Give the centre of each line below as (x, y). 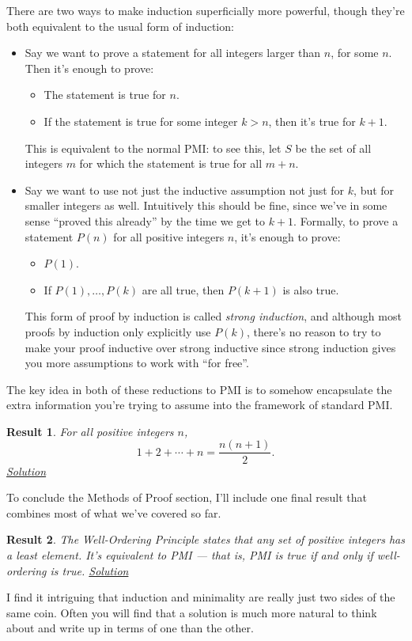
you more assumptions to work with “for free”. (137, 363)
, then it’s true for (312, 121)
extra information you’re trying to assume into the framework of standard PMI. (200, 405)
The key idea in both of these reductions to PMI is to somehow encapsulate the (199, 389)
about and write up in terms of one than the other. (130, 628)
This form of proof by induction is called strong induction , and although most (213, 316)
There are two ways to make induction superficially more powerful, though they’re (206, 10)
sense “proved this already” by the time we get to (145, 220)
